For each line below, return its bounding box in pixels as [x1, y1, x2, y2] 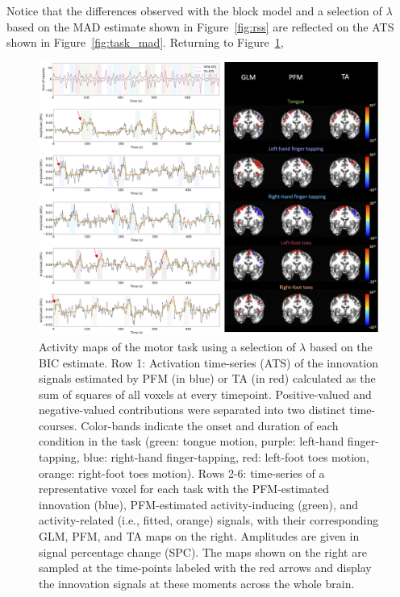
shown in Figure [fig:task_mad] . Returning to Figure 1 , [6, 34, 284, 51]
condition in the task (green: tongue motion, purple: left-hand [39, 433, 344, 450]
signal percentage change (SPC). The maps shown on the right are [39, 543, 367, 560]
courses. [39, 417, 77, 433]
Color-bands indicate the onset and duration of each [81, 417, 339, 433]
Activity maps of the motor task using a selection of [39, 338, 296, 354]
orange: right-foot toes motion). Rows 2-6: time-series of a [39, 464, 325, 481]
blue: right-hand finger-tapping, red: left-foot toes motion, [83, 449, 369, 466]
